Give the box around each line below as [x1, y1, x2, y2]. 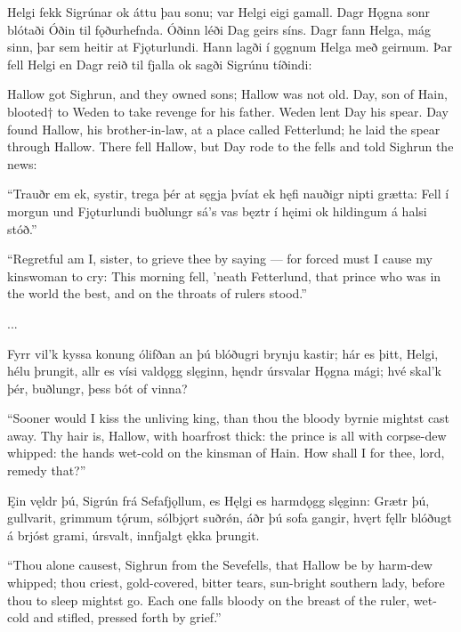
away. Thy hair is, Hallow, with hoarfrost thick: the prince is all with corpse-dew [7, 425, 447, 444]
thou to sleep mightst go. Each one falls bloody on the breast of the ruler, [7, 590, 410, 609]
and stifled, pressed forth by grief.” [33, 608, 222, 627]
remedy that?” [7, 461, 86, 480]
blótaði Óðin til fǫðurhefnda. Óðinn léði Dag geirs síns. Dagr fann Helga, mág [7, 20, 432, 38]
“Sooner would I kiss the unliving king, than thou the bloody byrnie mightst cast [7, 409, 450, 427]
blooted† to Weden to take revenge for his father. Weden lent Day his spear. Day [7, 101, 449, 120]
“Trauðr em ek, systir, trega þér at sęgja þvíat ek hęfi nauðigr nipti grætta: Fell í [7, 184, 449, 203]
